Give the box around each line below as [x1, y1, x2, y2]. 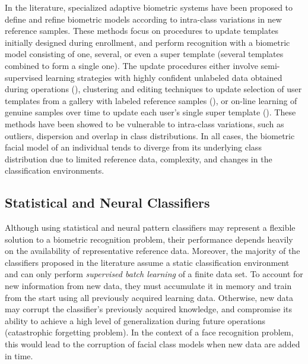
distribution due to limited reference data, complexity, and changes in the [5, 152, 272, 165]
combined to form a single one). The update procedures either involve [5, 59, 258, 71]
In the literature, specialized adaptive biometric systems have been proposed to [5, 1, 293, 13]
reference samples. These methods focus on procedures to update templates [5, 24, 279, 37]
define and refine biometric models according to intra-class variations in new [5, 12, 282, 25]
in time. [5, 349, 33, 362]
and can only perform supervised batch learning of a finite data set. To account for [5, 268, 303, 280]
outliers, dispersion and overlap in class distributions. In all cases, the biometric [5, 129, 295, 142]
